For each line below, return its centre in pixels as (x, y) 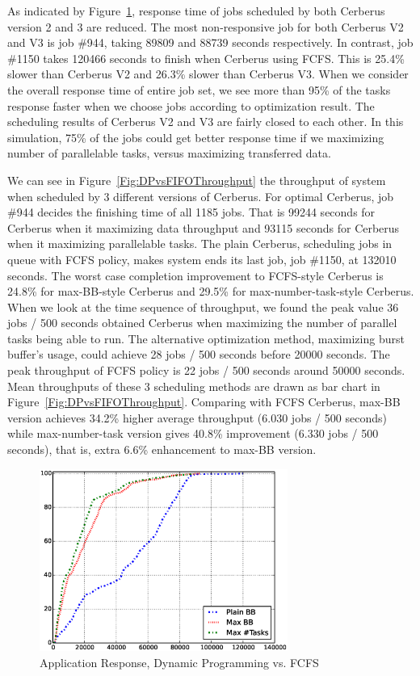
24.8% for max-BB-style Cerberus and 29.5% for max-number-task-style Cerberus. (211, 291)
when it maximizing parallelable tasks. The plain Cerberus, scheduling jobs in (200, 244)
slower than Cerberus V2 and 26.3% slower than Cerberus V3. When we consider (208, 74)
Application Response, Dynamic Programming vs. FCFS (179, 662)
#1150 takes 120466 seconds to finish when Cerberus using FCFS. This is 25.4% (206, 58)
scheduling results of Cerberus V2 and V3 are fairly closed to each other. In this (206, 122)
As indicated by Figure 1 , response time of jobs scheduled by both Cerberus (196, 10)
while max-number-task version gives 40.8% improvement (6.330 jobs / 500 (193, 433)
